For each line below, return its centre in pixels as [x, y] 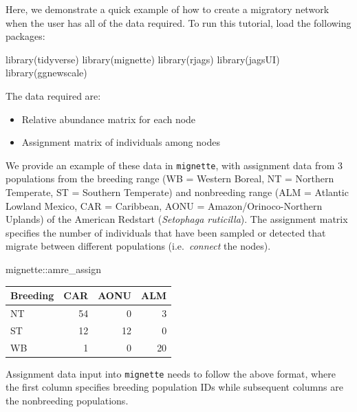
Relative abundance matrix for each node [109, 119]
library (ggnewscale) [46, 73]
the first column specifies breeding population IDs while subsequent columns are [174, 387]
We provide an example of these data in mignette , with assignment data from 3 [174, 165]
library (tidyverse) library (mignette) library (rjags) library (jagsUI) [143, 59]
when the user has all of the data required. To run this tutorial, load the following [178, 22]
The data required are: [53, 95]
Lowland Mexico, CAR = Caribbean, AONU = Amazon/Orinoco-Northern [164, 205]
